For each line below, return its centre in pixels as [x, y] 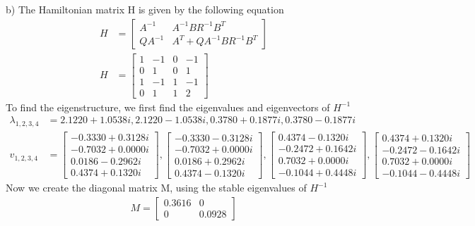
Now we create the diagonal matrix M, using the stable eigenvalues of [156, 188]
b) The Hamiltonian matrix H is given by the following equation [145, 9]
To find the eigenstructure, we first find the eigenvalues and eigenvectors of [168, 107]
